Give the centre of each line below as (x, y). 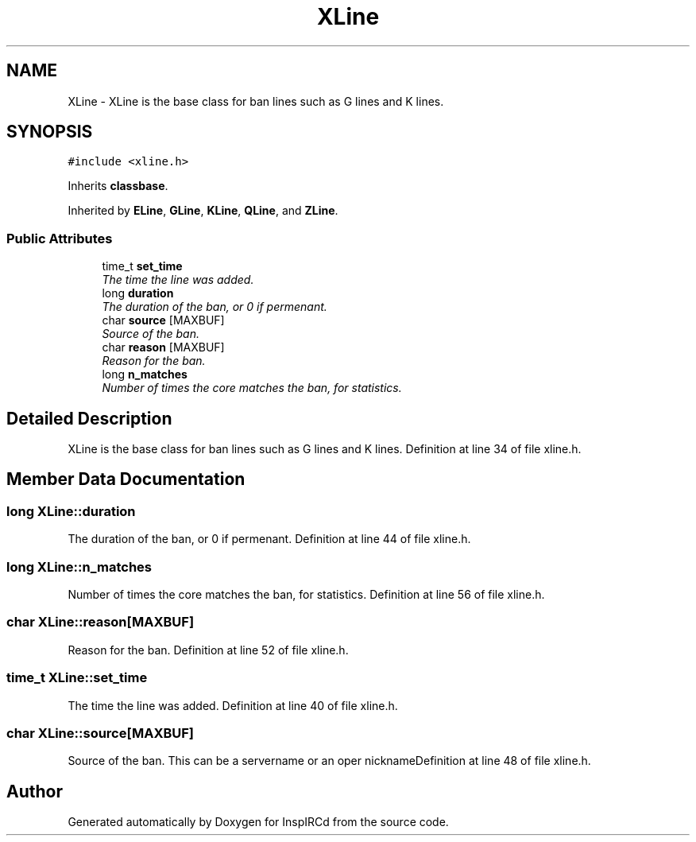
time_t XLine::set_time (77, 678)
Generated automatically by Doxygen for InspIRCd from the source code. (258, 822)
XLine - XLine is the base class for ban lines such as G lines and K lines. (256, 101)
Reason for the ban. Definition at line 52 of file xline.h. (208, 650)
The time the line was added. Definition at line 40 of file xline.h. (233, 705)
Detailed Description (89, 418)
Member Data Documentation (126, 479)
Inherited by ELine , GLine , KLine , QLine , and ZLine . (203, 211)
